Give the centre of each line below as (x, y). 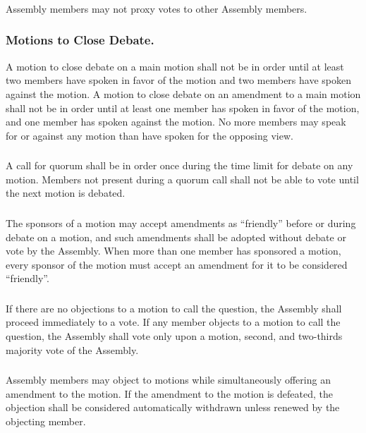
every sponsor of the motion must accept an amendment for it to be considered (177, 264)
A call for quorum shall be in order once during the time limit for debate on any (179, 165)
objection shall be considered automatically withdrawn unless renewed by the (173, 407)
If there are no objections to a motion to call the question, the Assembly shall (174, 308)
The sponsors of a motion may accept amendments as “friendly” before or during (181, 222)
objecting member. (46, 421)
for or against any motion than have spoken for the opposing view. (150, 135)
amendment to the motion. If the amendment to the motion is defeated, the (169, 393)
